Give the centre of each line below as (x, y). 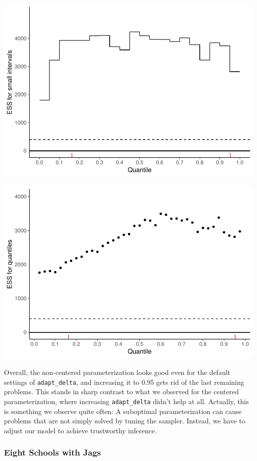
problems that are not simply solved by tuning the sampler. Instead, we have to (125, 421)
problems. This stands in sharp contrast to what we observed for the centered (122, 392)
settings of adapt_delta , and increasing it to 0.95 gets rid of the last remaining (124, 382)
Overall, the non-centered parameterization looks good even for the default (117, 372)
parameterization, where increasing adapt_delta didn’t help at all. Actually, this (127, 401)
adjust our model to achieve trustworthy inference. (81, 430)
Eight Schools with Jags (53, 452)
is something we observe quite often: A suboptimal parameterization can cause (123, 411)
